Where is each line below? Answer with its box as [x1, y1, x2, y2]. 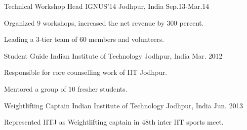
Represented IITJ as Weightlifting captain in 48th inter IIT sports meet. [4, 117, 224, 127]
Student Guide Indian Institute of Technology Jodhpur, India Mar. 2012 [4, 50, 223, 61]
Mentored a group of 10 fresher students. [4, 83, 127, 94]
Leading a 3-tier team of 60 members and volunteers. [4, 34, 164, 44]
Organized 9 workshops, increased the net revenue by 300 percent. [4, 17, 204, 28]
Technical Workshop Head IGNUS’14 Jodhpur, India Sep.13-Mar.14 [4, 1, 209, 11]
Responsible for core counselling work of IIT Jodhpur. [4, 67, 167, 77]
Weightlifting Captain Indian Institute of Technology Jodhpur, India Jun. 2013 [4, 100, 243, 110]
